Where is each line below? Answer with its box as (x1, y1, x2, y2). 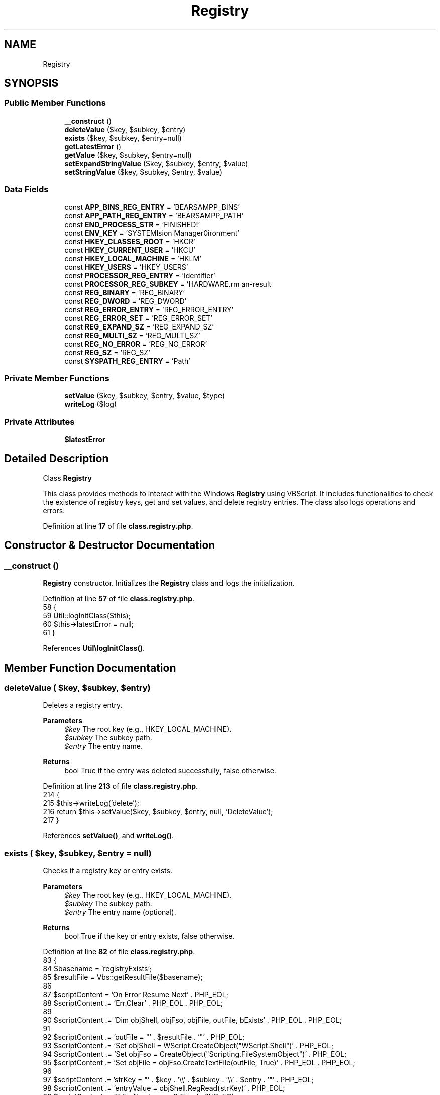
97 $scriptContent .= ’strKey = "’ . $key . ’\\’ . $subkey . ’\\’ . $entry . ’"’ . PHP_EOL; (43, 1075, 314, 1084)
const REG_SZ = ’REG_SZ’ (64, 348, 150, 357)
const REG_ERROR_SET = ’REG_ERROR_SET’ (64, 313, 213, 322)
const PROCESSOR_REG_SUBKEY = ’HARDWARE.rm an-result (64, 279, 272, 288)
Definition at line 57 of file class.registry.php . (43, 594, 195, 603)
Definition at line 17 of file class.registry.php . (43, 521, 193, 530)
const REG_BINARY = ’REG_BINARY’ (64, 288, 185, 297)
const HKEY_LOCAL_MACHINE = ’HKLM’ (64, 254, 201, 263)
